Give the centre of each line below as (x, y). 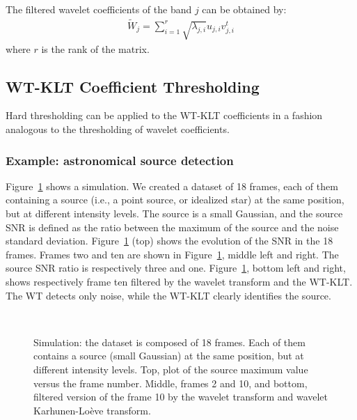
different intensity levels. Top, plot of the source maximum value (171, 369)
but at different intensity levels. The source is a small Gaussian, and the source (174, 213)
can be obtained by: (244, 9)
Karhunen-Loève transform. (92, 410)
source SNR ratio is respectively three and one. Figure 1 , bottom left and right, (176, 268)
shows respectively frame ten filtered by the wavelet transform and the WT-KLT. (179, 281)
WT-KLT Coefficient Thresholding (133, 86)
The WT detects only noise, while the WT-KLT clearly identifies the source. (168, 295)
